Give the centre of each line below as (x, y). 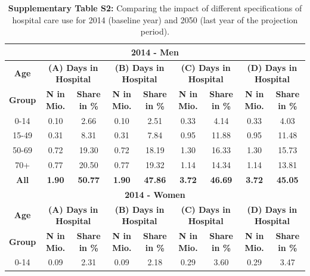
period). (155, 31)
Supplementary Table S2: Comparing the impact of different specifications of (155, 8)
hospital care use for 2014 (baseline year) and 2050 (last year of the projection (155, 19)
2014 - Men (155, 52)
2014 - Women (155, 194)
